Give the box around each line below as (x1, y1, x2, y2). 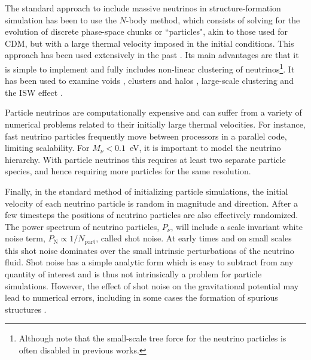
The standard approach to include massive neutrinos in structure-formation (5, 2, 281, 14)
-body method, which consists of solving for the (126, 13, 300, 26)
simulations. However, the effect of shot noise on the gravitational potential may (5, 279, 299, 292)
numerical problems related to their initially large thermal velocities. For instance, (5, 118, 306, 130)
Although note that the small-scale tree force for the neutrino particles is (19, 332, 286, 344)
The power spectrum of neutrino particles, (5, 220, 160, 232)
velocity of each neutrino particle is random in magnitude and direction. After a (5, 196, 298, 209)
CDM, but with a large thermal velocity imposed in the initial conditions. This (5, 37, 294, 49)
